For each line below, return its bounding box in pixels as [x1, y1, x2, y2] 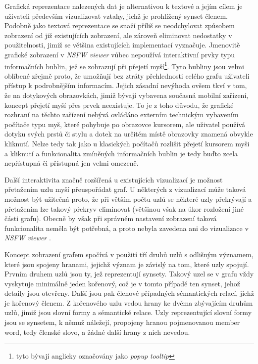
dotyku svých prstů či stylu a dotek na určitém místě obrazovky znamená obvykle [4, 129, 253, 139]
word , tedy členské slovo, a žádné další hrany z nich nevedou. [4, 326, 190, 337]
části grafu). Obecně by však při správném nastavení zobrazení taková [4, 213, 217, 224]
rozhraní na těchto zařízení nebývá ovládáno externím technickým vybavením [4, 109, 239, 120]
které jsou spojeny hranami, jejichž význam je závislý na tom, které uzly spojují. [4, 259, 249, 269]
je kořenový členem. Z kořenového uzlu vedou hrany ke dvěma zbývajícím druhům [4, 297, 253, 308]
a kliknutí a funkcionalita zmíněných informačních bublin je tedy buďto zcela [4, 148, 238, 158]
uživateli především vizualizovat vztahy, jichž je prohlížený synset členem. [4, 10, 228, 21]
